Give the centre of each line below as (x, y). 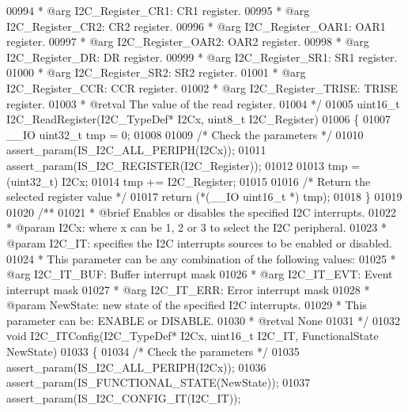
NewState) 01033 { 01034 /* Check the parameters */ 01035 (153, 352)
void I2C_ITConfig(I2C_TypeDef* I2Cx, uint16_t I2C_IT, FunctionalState (193, 336)
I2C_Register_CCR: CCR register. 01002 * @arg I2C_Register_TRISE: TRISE (202, 87)
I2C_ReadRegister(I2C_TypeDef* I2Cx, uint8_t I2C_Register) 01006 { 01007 (198, 119)
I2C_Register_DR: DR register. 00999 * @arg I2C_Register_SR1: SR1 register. (202, 57)
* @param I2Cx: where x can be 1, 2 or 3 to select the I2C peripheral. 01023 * (196, 227)
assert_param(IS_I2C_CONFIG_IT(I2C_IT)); (124, 397)
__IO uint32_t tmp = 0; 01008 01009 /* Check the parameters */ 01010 (185, 134)
